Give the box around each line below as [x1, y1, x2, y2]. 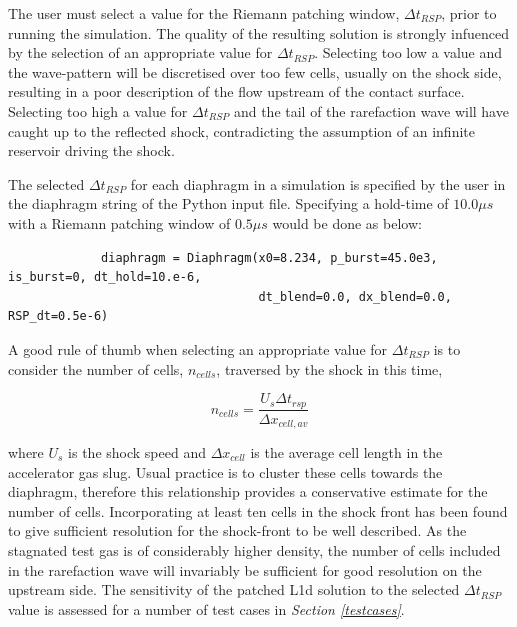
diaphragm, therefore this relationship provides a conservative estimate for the [8, 481, 488, 502]
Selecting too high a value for [8, 100, 188, 121]
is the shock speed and [68, 442, 206, 463]
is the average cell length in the [250, 442, 443, 463]
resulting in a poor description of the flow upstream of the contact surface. [8, 81, 465, 102]
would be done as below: [272, 212, 422, 233]
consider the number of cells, [8, 358, 184, 379]
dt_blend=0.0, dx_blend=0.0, [258, 289, 452, 304]
